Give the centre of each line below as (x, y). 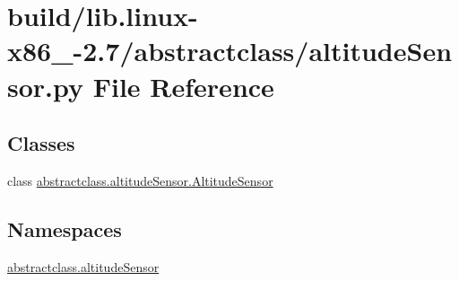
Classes (41, 143)
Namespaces (65, 228)
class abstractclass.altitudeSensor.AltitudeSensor (140, 180)
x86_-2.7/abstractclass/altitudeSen (230, 51)
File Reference (183, 86)
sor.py (46, 86)
